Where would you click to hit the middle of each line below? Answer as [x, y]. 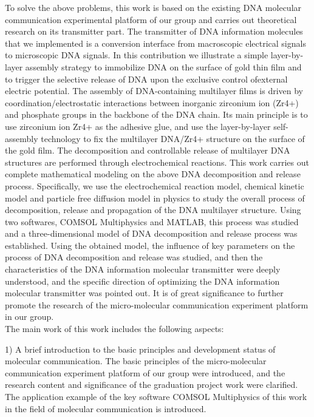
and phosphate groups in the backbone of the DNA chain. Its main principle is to [156, 114]
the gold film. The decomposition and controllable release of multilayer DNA [148, 150]
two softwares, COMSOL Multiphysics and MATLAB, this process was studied [152, 221]
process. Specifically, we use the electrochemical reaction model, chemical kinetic [155, 185]
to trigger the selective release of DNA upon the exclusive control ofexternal [146, 79]
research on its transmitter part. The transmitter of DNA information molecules [154, 31]
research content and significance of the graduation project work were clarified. [152, 385]
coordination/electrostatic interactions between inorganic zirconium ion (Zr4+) [152, 102]
